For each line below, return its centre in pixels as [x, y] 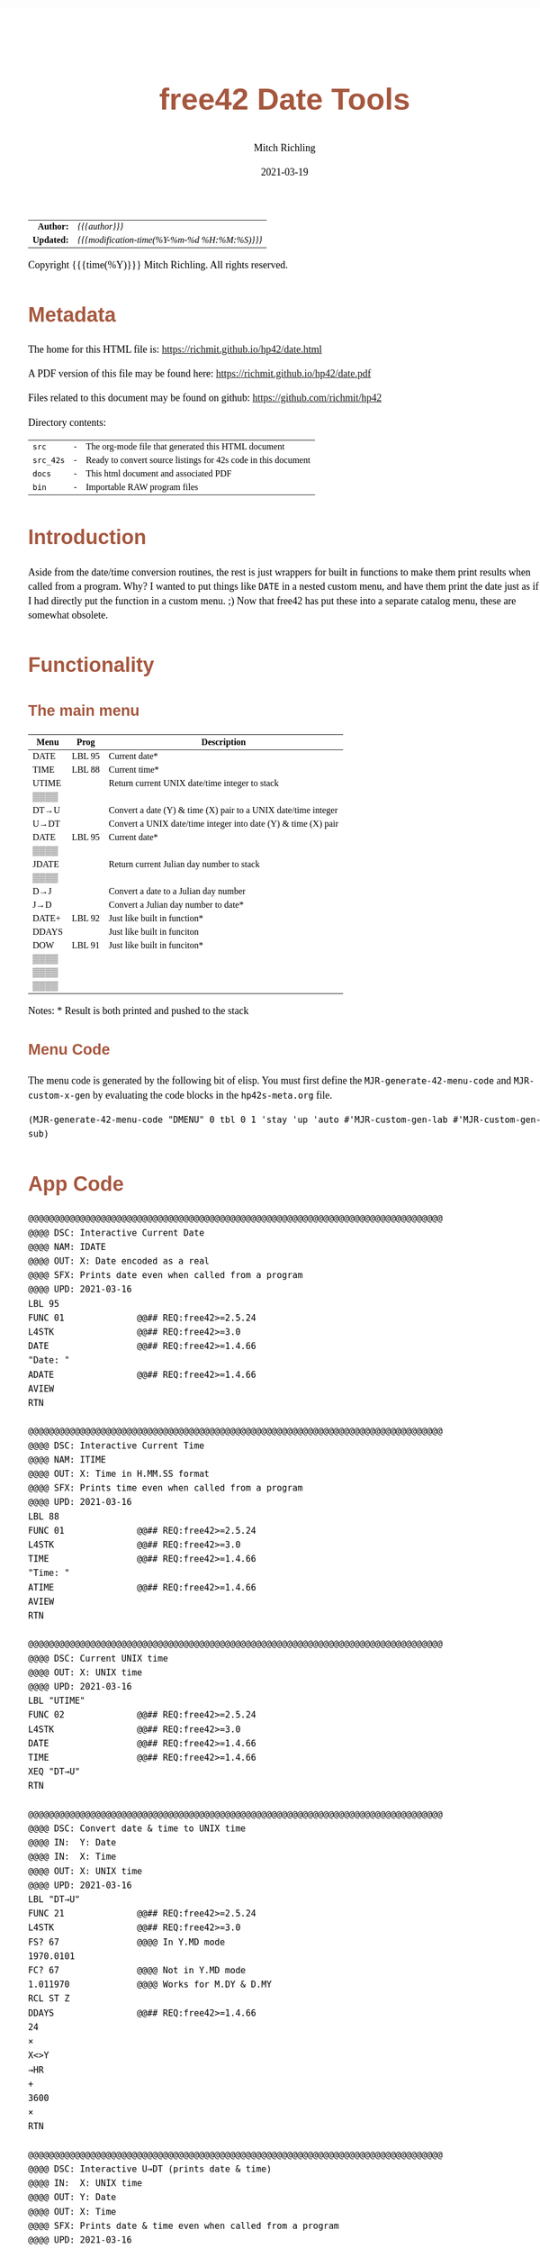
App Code [76, 1184]
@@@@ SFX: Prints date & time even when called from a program [184, 2226]
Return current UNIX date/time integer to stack [193, 784]
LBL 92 [86, 919]
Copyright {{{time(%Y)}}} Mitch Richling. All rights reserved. [158, 265]
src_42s [49, 460]
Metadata [72, 315]
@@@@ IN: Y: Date [72, 1843]
